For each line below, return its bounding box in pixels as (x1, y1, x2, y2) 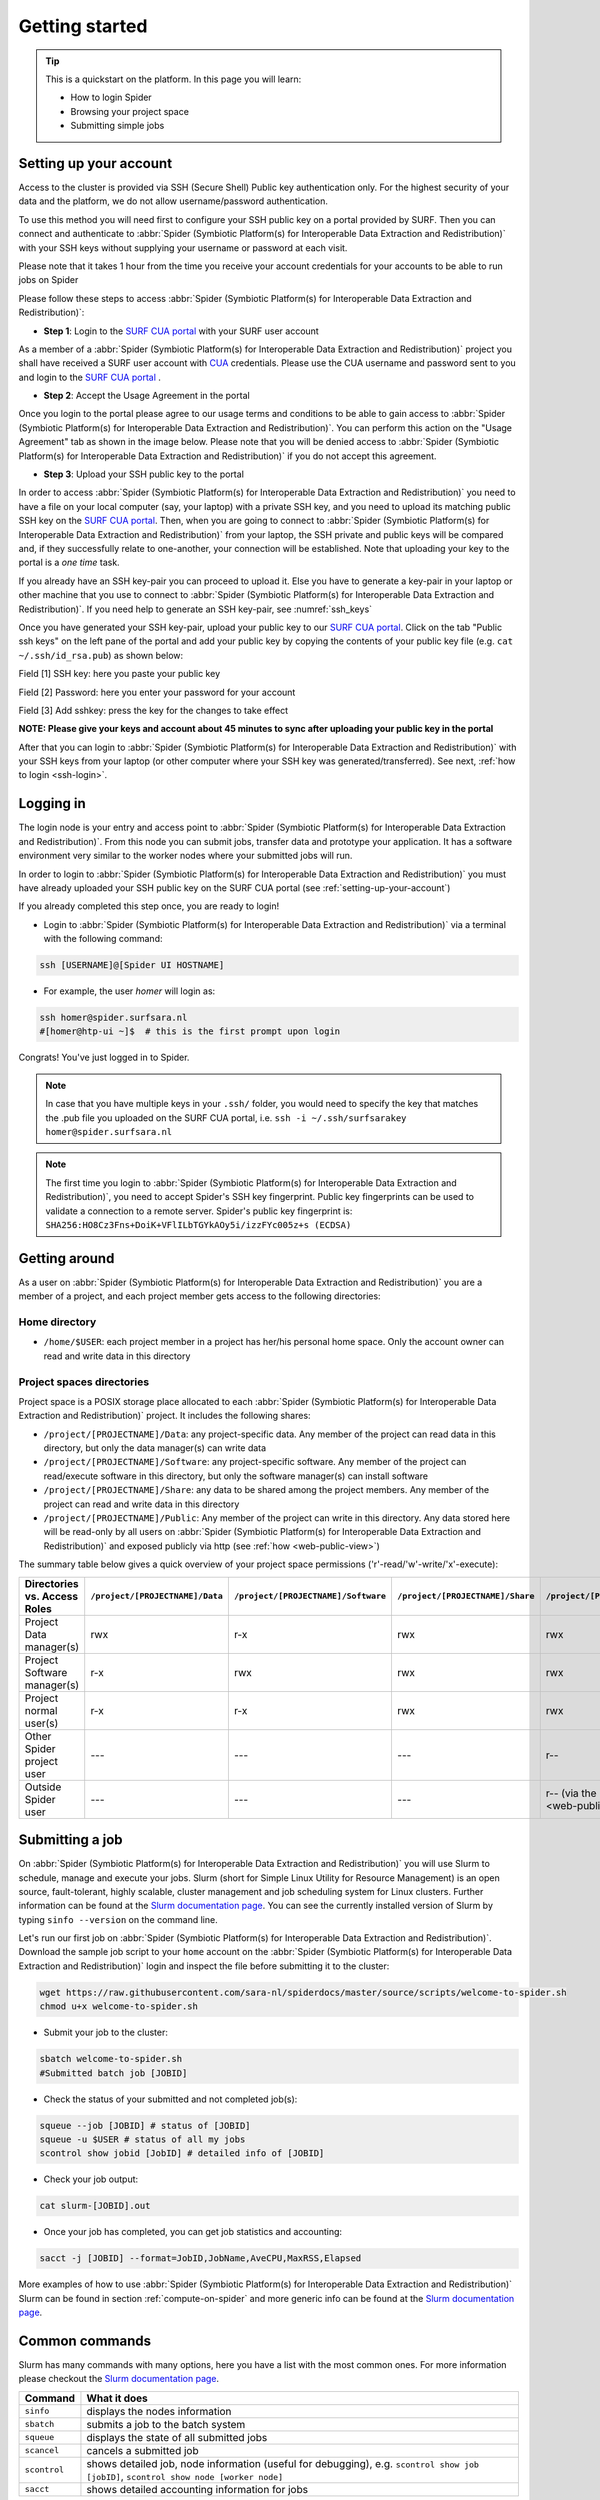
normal (24, 1703, 58, 1717)
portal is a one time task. (18, 556, 120, 569)
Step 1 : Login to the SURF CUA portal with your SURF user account (43, 325, 319, 337)
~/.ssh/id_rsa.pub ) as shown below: (18, 649, 184, 661)
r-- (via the (545, 1786, 597, 1800)
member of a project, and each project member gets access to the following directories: (18, 1290, 381, 1302)
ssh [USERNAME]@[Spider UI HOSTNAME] (39, 960, 225, 971)
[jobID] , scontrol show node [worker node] (86, 2469, 284, 2483)
